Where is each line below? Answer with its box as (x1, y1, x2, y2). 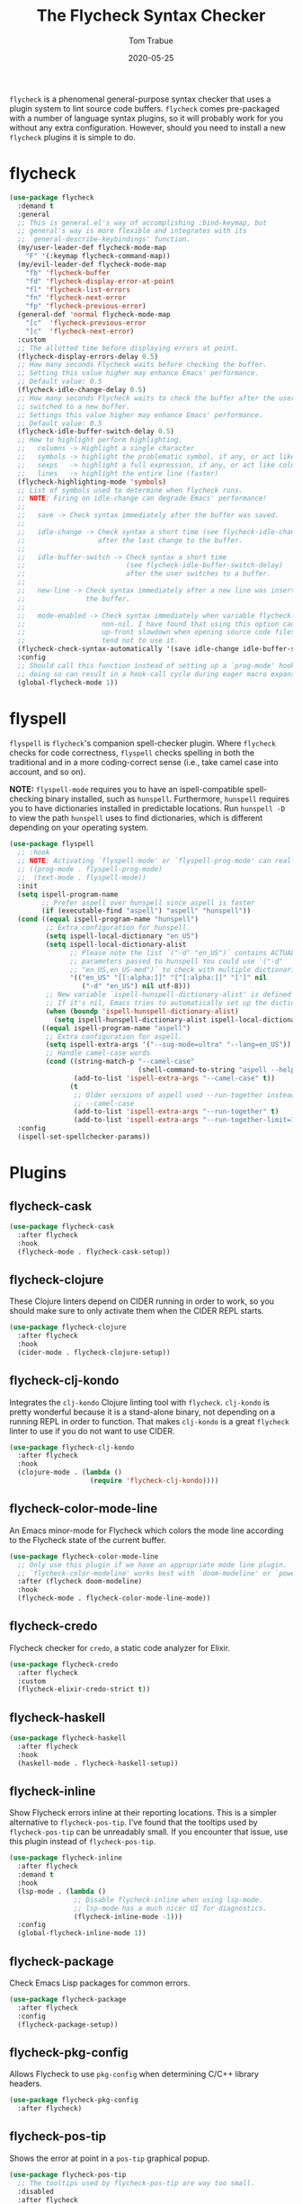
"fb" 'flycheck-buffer (25, 268, 111, 277)
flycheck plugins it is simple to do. (9, 131, 137, 142)
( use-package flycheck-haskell (9, 1734, 127, 1743)
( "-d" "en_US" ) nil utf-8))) (81, 982, 191, 991)
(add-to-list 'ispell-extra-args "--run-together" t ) (73, 1107, 280, 1116)
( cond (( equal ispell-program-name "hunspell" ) (17, 915, 200, 924)
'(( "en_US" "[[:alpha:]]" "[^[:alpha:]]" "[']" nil (69, 973, 268, 983)
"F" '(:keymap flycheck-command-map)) (25, 252, 171, 261)
